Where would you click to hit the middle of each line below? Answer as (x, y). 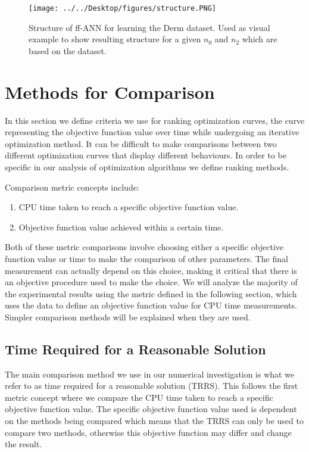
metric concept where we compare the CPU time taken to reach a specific (139, 397)
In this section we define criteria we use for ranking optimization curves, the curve (155, 120)
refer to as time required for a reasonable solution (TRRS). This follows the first (152, 386)
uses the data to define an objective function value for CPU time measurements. (151, 305)
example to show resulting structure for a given (115, 39)
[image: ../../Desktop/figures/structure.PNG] (122, 8)
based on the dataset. (68, 50)
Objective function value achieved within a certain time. (121, 227)
